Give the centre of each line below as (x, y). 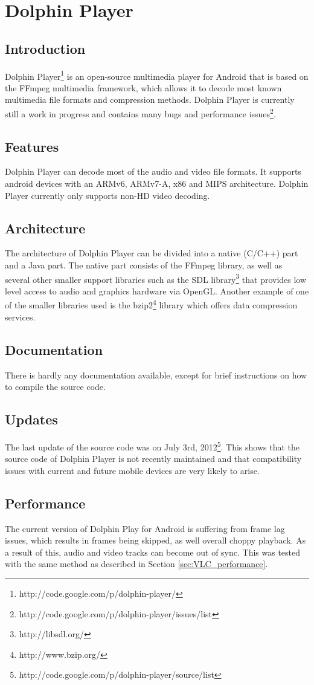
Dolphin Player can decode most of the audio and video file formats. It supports (153, 171)
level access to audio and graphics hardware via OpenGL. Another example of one (157, 291)
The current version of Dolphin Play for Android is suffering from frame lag (145, 528)
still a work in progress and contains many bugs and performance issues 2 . (140, 113)
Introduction (45, 48)
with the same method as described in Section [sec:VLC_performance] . (136, 564)
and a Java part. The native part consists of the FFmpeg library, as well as (144, 265)
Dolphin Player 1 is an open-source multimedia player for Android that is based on (157, 75)
